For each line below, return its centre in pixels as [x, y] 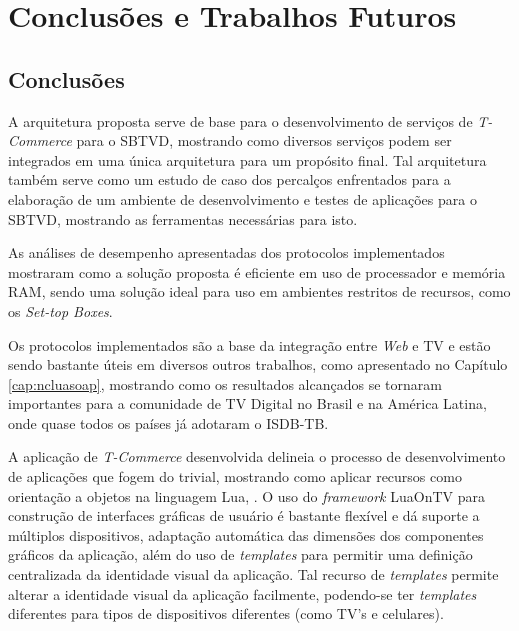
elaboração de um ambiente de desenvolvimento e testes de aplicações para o [242, 198]
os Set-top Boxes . [60, 310]
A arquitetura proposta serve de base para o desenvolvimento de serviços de [240, 120]
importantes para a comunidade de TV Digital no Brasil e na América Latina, [247, 403]
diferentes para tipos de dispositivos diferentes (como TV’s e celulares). [226, 613]
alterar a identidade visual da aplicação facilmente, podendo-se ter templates [242, 593]
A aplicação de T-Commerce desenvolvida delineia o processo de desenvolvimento [257, 456]
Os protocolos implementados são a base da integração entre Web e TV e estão [249, 344]
